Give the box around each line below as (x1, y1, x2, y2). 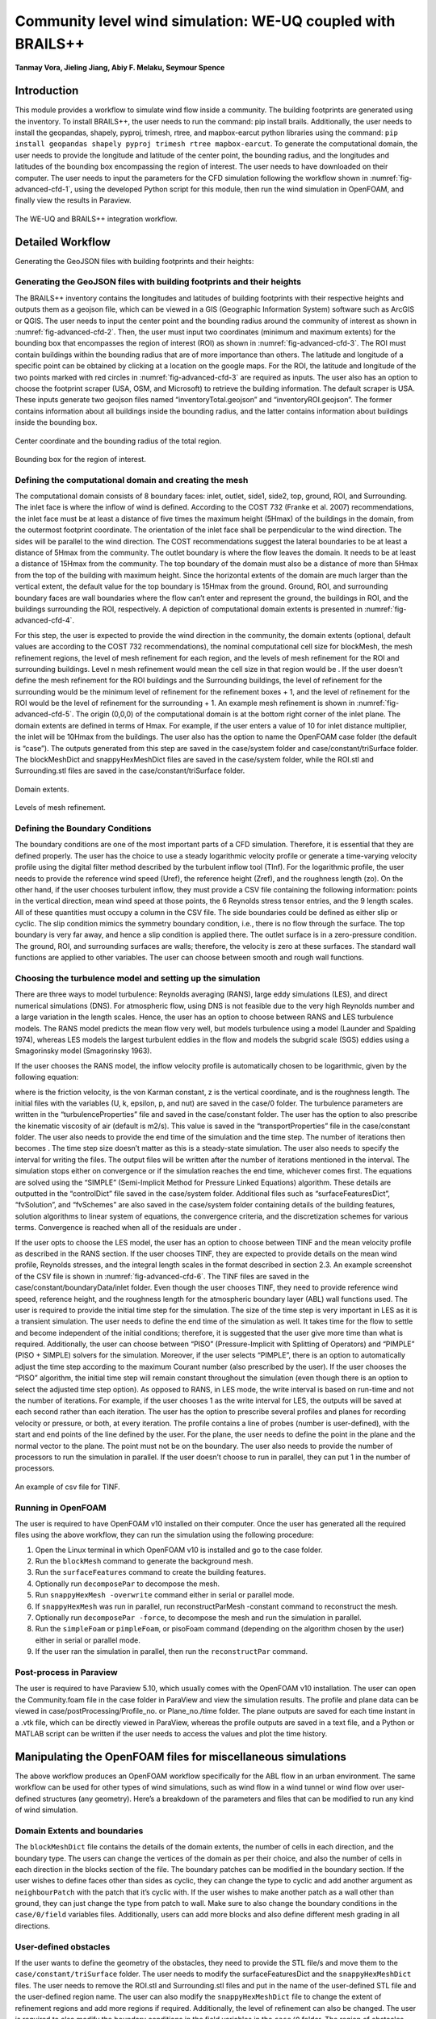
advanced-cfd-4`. (15, 615, 74, 625)
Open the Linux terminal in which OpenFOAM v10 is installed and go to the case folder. (35, 1545, 323, 1555)
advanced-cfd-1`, (15, 184, 73, 194)
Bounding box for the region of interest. (15, 454, 147, 464)
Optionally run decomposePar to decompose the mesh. (35, 1579, 220, 1589)
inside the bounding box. (15, 418, 98, 427)
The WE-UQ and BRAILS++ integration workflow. (15, 214, 178, 224)
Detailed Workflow (15, 235, 111, 249)
